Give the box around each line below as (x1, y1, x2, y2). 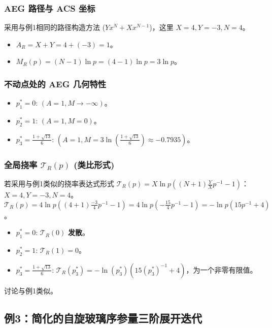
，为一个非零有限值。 (186, 264, 257, 275)
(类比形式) (74, 158, 115, 171)
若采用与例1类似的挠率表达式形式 (4, 178, 114, 189)
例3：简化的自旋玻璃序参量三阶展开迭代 (4, 310, 202, 325)
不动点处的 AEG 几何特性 (4, 77, 107, 90)
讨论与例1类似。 (4, 285, 57, 296)
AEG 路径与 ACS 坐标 (4, 2, 95, 14)
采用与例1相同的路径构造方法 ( (4, 22, 106, 32)
